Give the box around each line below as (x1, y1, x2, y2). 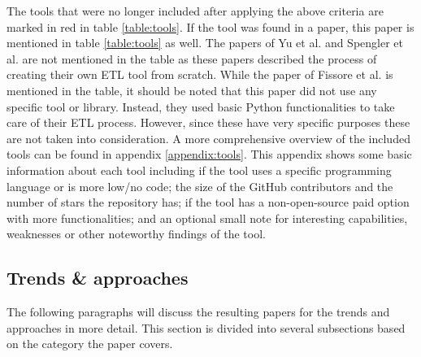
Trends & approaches (7, 265, 189, 290)
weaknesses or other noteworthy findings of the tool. (7, 225, 266, 242)
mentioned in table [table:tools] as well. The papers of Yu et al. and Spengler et (7, 34, 404, 51)
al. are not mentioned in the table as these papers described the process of (7, 50, 377, 67)
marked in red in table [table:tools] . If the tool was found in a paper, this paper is (7, 18, 414, 35)
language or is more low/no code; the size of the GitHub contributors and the (7, 177, 393, 194)
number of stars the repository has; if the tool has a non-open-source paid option (7, 194, 410, 211)
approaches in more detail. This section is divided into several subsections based (7, 319, 406, 336)
